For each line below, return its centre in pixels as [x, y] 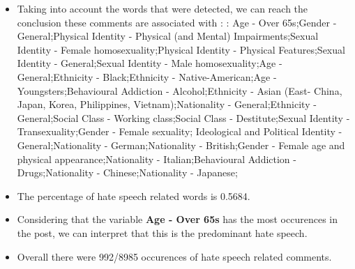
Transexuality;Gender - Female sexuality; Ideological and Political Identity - [180, 131]
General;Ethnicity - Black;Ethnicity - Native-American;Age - [147, 76]
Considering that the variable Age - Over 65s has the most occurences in [177, 219]
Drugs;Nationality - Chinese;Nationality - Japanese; [127, 172]
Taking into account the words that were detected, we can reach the [163, 8]
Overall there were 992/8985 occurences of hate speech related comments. [174, 256]
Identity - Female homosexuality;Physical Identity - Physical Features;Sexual [181, 49]
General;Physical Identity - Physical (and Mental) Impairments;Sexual [168, 36]
